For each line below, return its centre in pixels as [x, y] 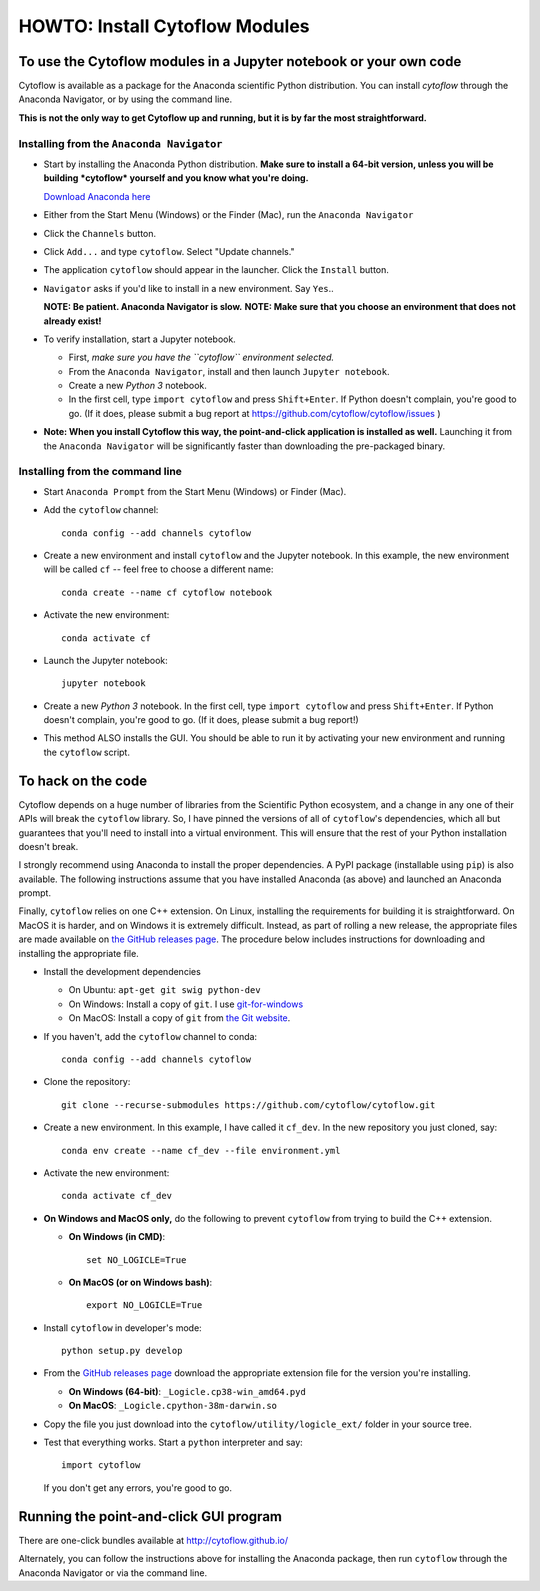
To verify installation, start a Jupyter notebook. [140, 339]
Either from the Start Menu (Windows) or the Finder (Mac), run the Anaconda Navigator [228, 215]
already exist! [72, 321]
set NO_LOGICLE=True [136, 1259]
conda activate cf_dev [117, 1196]
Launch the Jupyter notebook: [106, 660]
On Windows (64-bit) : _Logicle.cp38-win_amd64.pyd [187, 1391]
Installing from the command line [100, 472]
